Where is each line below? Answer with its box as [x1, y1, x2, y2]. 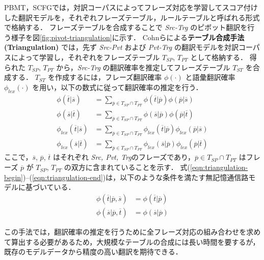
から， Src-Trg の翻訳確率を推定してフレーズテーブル [56, 62, 230, 72]
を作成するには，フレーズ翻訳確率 [48, 72, 162, 82]
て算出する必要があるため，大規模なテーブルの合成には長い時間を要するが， [4, 236, 260, 247]
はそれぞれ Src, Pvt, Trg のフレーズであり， [52, 152, 195, 162]
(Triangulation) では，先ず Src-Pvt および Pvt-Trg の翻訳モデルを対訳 [4, 42, 239, 52]
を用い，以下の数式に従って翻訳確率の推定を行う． [32, 81, 203, 92]
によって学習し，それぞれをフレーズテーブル [11, 51, 160, 62]
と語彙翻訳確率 [185, 72, 235, 82]
